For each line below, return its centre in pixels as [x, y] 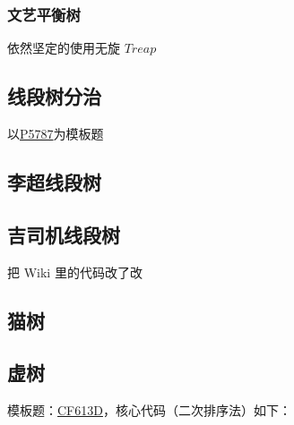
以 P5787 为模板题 [56, 134]
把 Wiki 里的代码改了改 [75, 272]
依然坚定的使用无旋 [64, 48]
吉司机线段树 [64, 234]
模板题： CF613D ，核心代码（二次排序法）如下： [149, 410]
